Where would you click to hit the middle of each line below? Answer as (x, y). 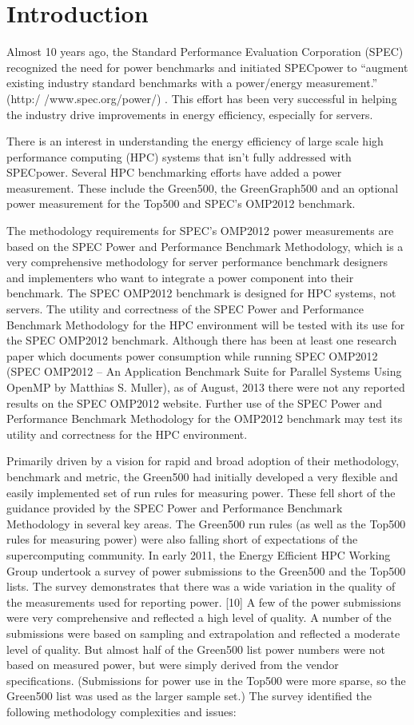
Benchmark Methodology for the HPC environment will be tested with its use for (206, 324)
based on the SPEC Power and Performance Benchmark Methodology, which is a (205, 246)
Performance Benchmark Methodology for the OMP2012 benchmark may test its (205, 418)
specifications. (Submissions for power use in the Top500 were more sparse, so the (206, 680)
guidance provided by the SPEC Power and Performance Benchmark (175, 508)
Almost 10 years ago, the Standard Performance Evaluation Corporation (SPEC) (205, 52)
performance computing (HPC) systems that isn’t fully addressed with (179, 156)
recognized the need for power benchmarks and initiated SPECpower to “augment (207, 67)
